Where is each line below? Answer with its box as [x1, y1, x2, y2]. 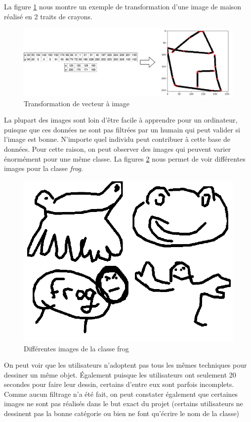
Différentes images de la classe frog [24, 343, 129, 353]
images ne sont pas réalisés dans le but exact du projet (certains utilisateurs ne [4, 398, 243, 409]
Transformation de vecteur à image [24, 98, 130, 108]
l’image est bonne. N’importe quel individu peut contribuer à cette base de [4, 134, 231, 144]
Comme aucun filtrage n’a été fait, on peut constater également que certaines [4, 388, 238, 399]
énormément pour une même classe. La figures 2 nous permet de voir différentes [4, 153, 246, 164]
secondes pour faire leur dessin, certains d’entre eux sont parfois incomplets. [4, 379, 234, 389]
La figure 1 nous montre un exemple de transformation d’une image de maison [4, 1, 242, 11]
